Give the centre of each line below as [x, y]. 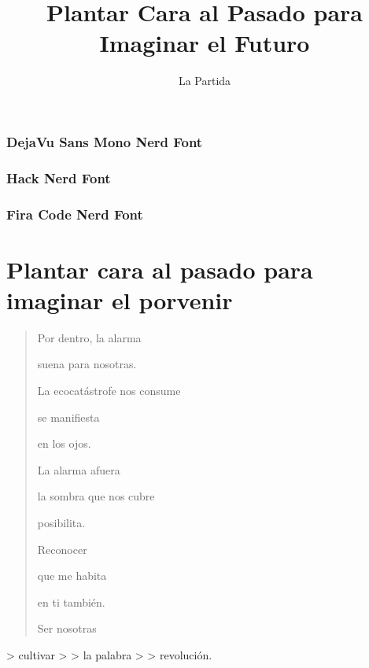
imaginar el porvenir [120, 299]
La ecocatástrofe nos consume [109, 391]
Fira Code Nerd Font [75, 214]
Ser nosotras [67, 628]
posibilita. [61, 522]
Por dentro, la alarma [89, 337]
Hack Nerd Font [59, 177]
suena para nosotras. [87, 364]
